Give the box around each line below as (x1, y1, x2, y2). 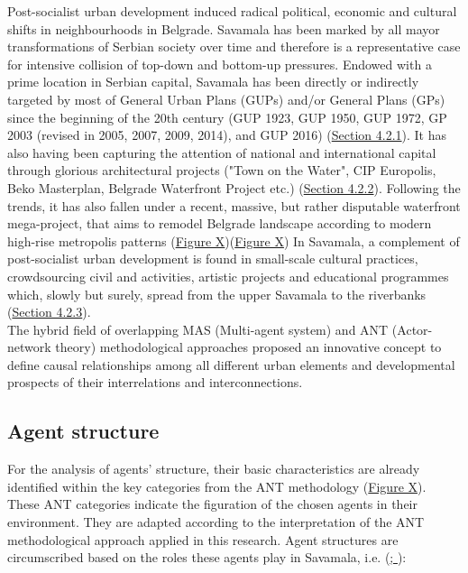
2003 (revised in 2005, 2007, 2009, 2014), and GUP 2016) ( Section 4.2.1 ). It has (7, 125, 447, 144)
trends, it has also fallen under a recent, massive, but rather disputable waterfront (7, 196, 461, 215)
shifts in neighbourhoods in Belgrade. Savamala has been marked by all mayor (7, 19, 440, 38)
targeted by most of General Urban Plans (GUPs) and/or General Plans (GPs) (7, 89, 445, 108)
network (7, 337, 51, 356)
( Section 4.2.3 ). (7, 302, 91, 321)
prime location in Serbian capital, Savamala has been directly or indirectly (7, 72, 419, 91)
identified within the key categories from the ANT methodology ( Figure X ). (7, 476, 427, 495)
